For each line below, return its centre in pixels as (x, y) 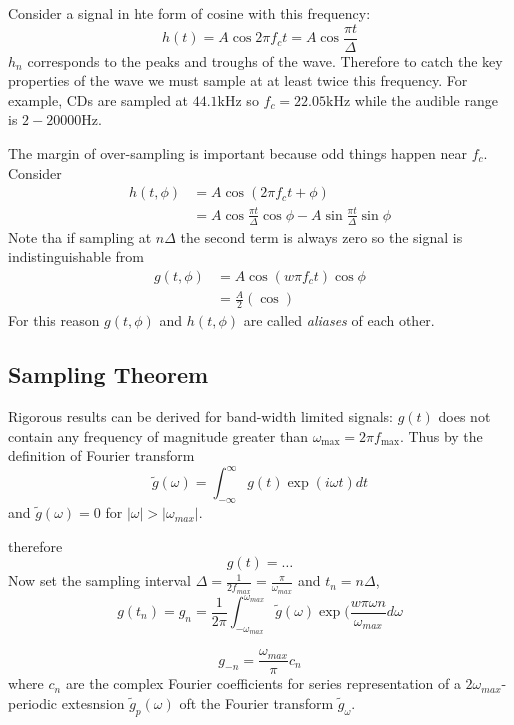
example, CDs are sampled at (98, 99)
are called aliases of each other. (339, 320)
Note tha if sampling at (80, 236)
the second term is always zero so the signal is (321, 236)
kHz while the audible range (412, 99)
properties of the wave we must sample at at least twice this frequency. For (238, 80)
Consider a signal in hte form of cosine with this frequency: (189, 13)
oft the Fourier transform (256, 702)
